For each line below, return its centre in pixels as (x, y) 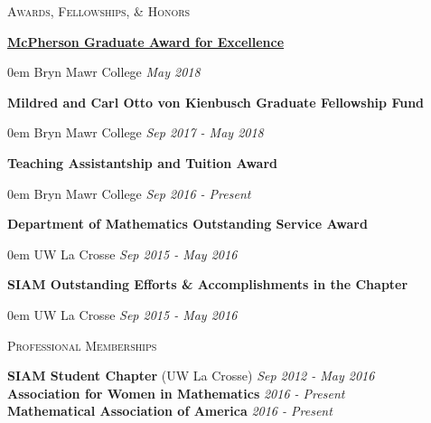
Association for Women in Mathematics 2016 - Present (176, 393)
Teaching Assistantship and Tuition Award (142, 162)
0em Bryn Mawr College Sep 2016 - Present (129, 193)
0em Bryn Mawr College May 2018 (104, 72)
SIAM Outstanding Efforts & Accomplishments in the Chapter (208, 284)
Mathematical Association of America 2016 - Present (170, 411)
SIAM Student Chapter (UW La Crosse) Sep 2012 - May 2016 (191, 376)
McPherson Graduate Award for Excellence (146, 41)
